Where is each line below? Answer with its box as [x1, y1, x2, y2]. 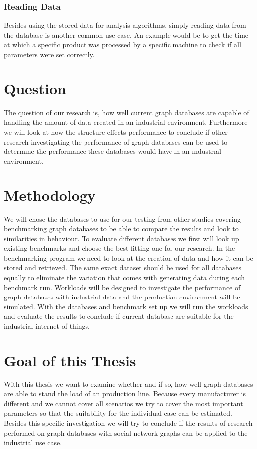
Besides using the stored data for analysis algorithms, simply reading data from [4, 20, 246, 30]
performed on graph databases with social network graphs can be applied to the [4, 427, 248, 438]
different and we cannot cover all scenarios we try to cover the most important [4, 398, 243, 408]
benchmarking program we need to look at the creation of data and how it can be [4, 252, 253, 263]
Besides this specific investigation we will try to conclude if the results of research [4, 418, 253, 428]
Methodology [4, 185, 96, 205]
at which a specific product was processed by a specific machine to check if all [4, 39, 241, 50]
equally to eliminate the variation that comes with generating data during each [4, 272, 245, 282]
